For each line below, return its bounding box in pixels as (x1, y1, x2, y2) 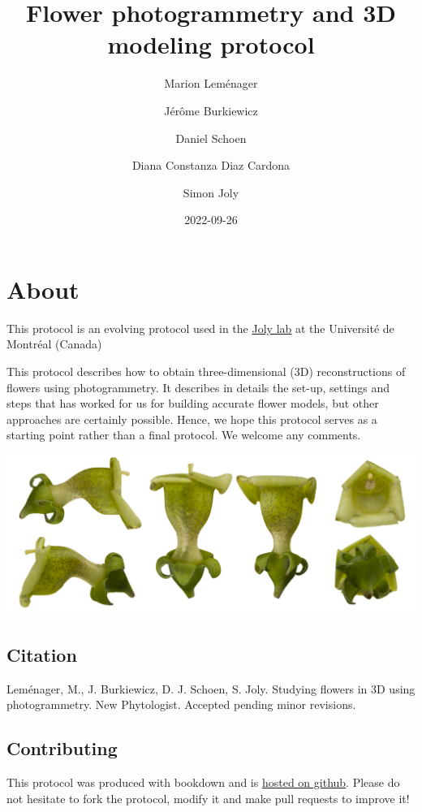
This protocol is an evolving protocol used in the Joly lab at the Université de (6, 319, 394, 336)
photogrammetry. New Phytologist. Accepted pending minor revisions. (6, 696, 356, 713)
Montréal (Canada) (6, 335, 102, 352)
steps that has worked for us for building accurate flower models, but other (6, 395, 379, 412)
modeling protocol (107, 28, 315, 61)
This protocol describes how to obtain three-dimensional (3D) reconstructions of (6, 363, 406, 379)
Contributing (6, 736, 118, 761)
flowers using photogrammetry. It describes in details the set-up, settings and (6, 378, 390, 395)
